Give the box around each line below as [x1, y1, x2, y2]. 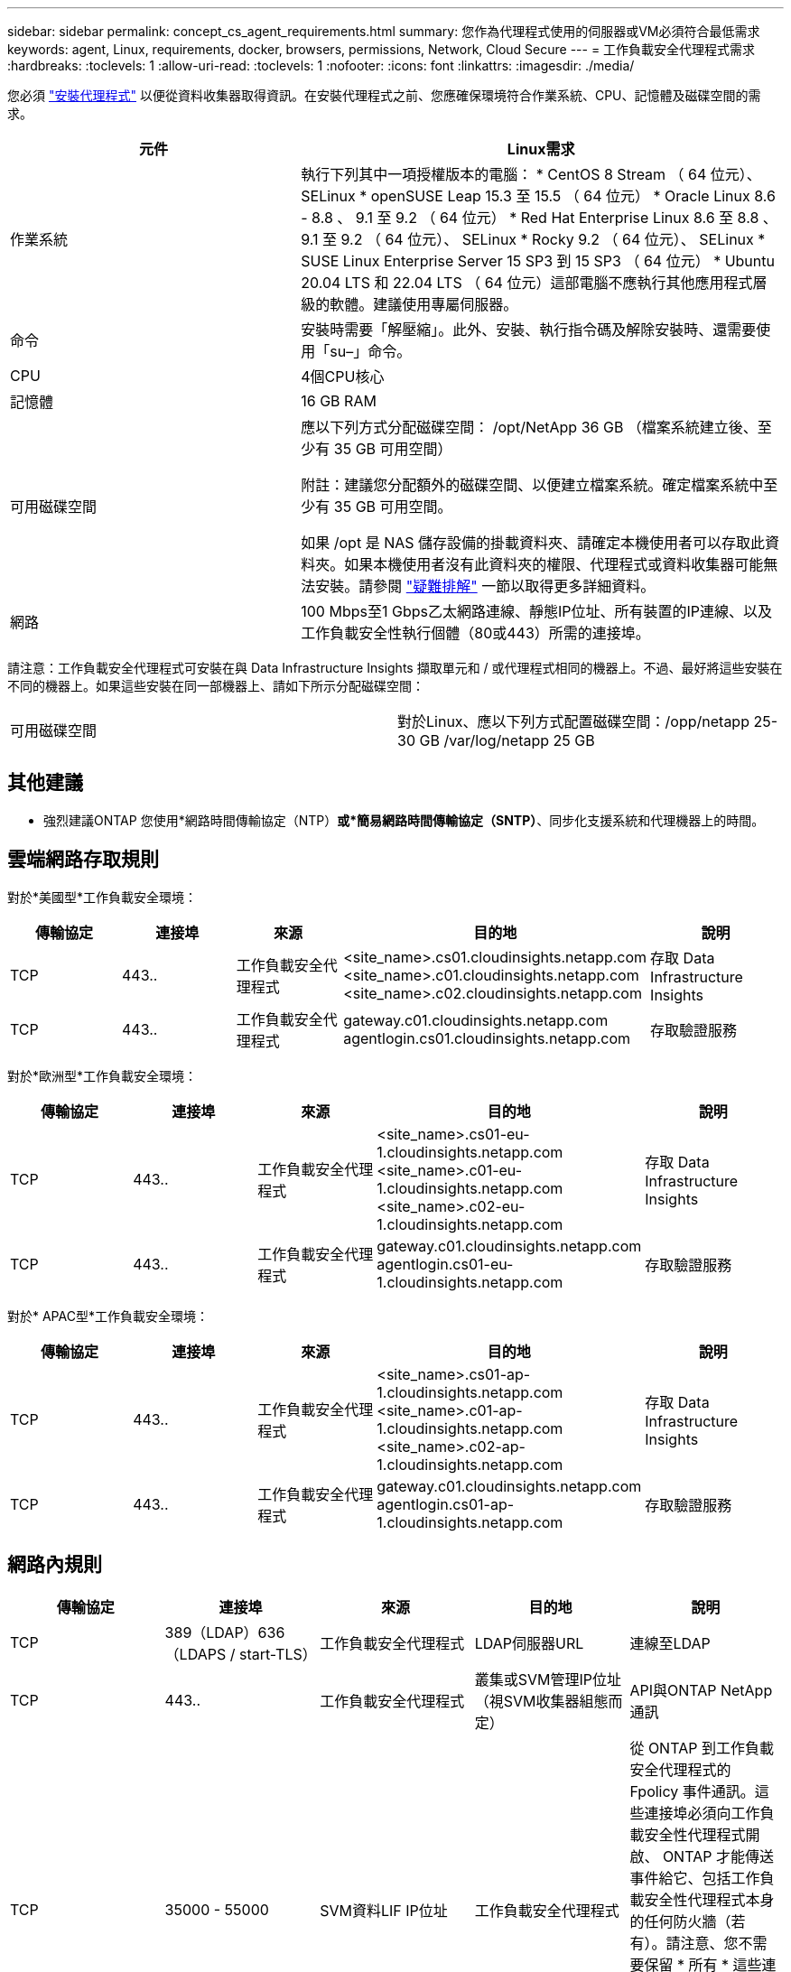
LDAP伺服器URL [474, 1633, 584, 1652]
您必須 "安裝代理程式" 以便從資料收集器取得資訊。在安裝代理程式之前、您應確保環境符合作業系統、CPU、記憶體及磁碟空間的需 [7, 88, 761, 103]
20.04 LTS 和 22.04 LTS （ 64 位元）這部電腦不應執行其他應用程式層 [301, 274, 768, 292]
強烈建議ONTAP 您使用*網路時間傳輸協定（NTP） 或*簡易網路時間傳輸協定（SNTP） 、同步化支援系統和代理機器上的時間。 [43, 812, 765, 828]
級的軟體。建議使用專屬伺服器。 [301, 295, 518, 313]
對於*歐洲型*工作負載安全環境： [7, 1067, 198, 1084]
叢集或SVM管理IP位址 [474, 1670, 622, 1688]
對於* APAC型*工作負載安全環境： [7, 1307, 209, 1324]
